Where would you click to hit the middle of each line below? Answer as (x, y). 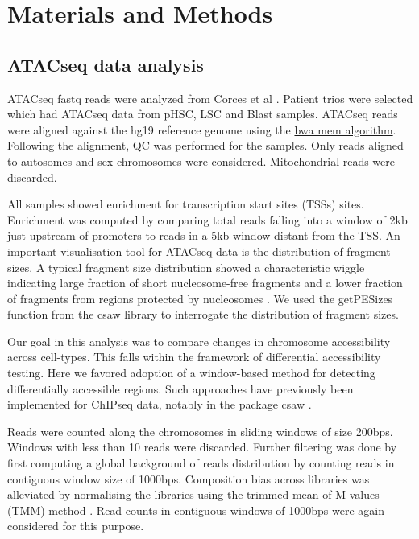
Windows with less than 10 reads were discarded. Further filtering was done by (202, 447)
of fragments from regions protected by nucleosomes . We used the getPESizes (200, 298)
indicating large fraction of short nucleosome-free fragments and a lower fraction (205, 283)
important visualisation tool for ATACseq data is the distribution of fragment (199, 251)
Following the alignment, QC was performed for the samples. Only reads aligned (205, 145)
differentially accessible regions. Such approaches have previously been (180, 388)
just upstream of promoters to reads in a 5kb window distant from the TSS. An (204, 235)
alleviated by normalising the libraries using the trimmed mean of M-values (193, 494)
